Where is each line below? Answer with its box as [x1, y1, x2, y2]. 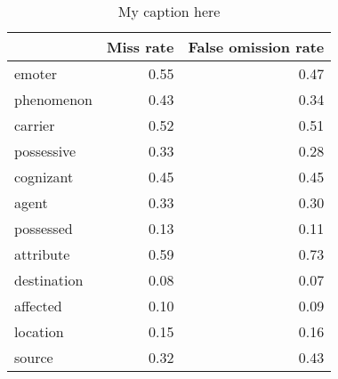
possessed [14, 218, 73, 238]
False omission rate [188, 36, 325, 57]
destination [14, 270, 84, 290]
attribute [14, 244, 70, 264]
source [14, 347, 53, 367]
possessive [14, 141, 76, 161]
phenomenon [14, 89, 93, 109]
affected [14, 295, 62, 316]
